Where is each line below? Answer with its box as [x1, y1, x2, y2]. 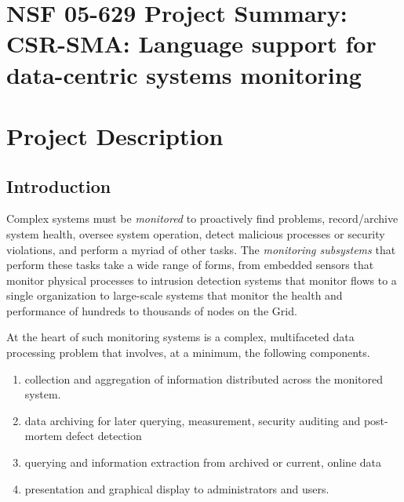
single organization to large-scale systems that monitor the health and [6, 287, 343, 304]
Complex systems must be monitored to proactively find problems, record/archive [6, 210, 399, 227]
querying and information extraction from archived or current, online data [24, 454, 382, 471]
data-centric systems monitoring [6, 58, 362, 90]
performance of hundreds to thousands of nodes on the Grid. [6, 302, 297, 318]
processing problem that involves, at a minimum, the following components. [6, 344, 370, 361]
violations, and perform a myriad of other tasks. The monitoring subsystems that [6, 241, 396, 257]
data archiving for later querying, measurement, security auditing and [24, 412, 361, 428]
